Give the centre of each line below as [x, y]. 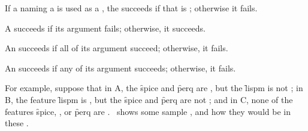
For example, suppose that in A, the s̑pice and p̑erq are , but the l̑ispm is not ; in [154, 88]
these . [17, 123]
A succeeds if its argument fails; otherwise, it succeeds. [105, 28]
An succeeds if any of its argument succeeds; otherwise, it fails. [120, 68]
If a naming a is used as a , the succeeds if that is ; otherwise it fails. [131, 8]
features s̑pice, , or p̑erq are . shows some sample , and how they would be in [148, 111]
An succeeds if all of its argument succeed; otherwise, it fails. [117, 48]
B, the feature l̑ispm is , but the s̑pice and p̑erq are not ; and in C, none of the [149, 99]
